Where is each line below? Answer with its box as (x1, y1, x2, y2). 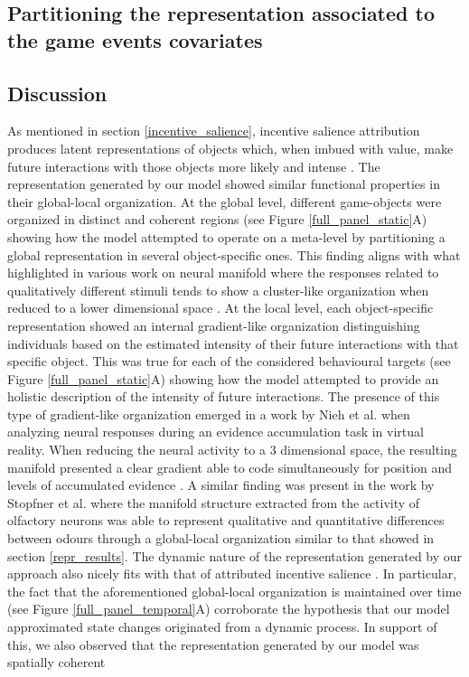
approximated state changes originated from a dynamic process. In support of (7, 617, 437, 635)
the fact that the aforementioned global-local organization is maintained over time (7, 581, 462, 600)
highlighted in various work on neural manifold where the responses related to (7, 263, 439, 282)
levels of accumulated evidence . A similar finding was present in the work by (7, 475, 435, 494)
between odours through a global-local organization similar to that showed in (7, 529, 435, 548)
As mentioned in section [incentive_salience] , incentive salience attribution (7, 121, 420, 140)
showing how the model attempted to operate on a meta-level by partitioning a (7, 227, 446, 246)
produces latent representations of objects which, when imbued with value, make (7, 138, 454, 157)
